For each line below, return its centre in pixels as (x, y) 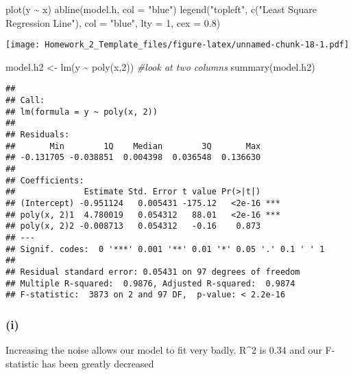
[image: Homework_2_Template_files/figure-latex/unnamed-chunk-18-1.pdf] (178, 45)
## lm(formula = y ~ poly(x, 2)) (82, 112)
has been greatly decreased (98, 363)
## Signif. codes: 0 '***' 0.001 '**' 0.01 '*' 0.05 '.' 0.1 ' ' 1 (165, 249)
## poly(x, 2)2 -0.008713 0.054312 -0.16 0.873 (133, 226)
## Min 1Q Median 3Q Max (133, 146)
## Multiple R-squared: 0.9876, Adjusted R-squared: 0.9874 (150, 283)
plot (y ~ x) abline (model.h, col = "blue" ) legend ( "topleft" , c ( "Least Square (161, 9)
